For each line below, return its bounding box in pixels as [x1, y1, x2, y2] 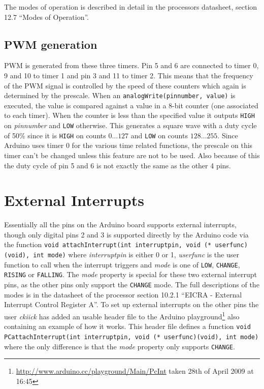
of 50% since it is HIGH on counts [4, 130, 106, 140]
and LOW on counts [130, 130, 188, 140]
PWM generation [4, 36, 97, 52]
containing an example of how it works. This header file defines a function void [4, 321, 251, 332]
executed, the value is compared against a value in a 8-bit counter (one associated [4, 100, 258, 110]
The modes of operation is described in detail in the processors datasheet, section [4, 2, 257, 12]
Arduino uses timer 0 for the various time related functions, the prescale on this [4, 140, 253, 151]
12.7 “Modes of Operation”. [4, 11, 89, 22]
